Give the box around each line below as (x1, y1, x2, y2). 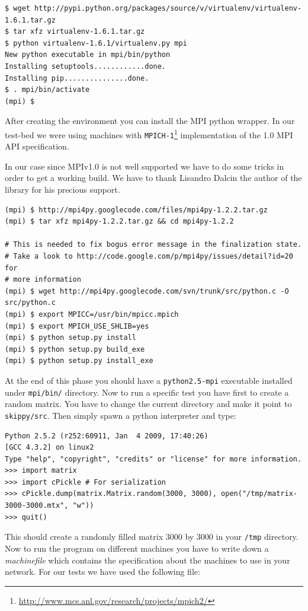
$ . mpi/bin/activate (5, 85, 90, 94)
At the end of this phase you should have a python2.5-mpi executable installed (5, 374, 293, 386)
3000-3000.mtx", (5, 501, 69, 510)
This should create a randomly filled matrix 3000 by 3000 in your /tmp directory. (5, 530, 299, 543)
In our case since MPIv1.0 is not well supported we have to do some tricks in (5, 160, 284, 172)
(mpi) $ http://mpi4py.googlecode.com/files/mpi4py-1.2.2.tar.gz (5, 205, 268, 214)
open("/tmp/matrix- (221, 489, 297, 498)
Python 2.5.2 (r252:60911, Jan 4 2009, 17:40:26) (5, 431, 208, 440)
